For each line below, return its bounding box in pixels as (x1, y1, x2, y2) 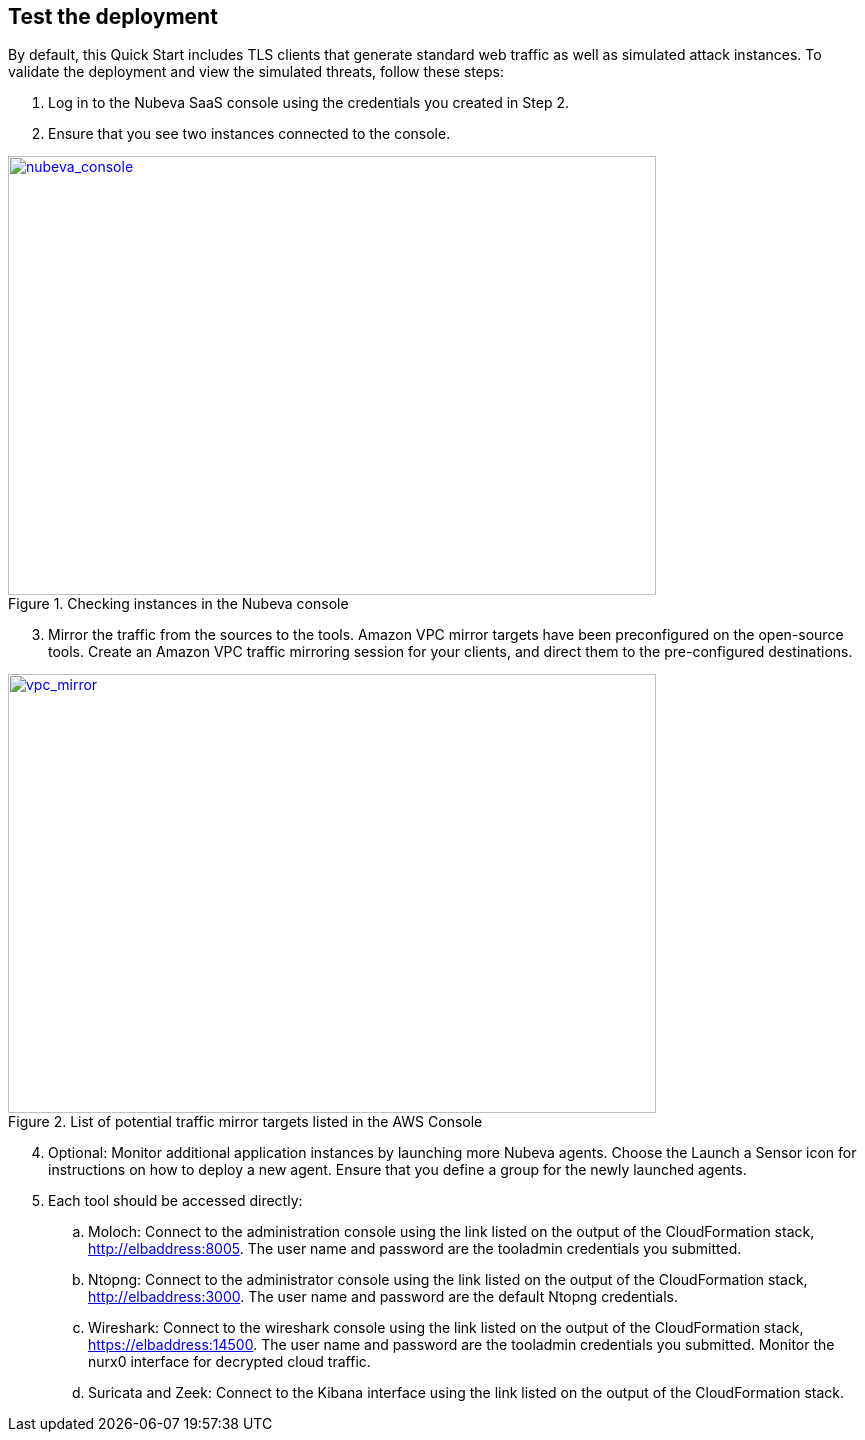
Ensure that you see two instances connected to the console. (48, 125, 451, 143)
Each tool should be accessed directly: (48, 1192, 303, 1210)
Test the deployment (8, 4, 218, 29)
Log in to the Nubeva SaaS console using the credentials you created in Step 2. (48, 94, 569, 112)
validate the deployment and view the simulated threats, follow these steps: (8, 63, 504, 81)
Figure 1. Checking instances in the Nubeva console (8, 595, 349, 613)
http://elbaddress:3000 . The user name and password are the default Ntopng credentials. (88, 1288, 678, 1306)
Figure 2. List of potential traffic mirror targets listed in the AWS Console (8, 1113, 483, 1131)
